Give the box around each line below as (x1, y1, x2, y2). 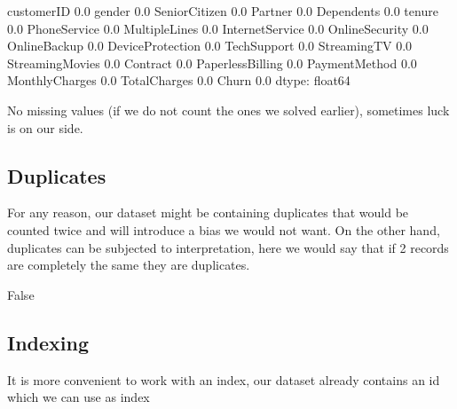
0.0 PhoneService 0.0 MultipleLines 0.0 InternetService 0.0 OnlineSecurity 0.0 (7, 19, 429, 37)
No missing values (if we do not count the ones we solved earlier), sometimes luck (7, 100, 450, 119)
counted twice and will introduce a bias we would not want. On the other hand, (7, 220, 440, 239)
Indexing (7, 328, 90, 356)
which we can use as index (7, 388, 150, 406)
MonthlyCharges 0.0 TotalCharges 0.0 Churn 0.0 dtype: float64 (7, 71, 351, 90)
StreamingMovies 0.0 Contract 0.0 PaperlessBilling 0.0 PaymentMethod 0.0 (7, 53, 417, 72)
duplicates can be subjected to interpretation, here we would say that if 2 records (7, 238, 449, 256)
